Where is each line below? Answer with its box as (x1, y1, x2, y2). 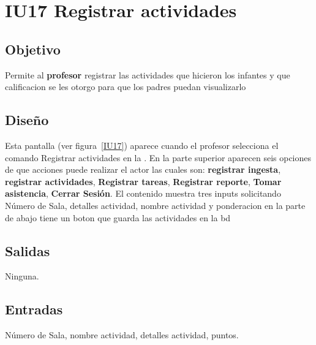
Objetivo (5, 39, 61, 58)
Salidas (5, 241, 50, 260)
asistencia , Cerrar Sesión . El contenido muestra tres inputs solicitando (5, 187, 281, 200)
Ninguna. (5, 270, 39, 282)
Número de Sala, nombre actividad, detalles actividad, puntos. (5, 328, 239, 341)
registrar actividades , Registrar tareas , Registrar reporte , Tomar (5, 175, 282, 188)
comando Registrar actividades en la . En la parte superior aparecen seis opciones (5, 151, 312, 164)
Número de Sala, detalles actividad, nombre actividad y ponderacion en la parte (5, 199, 306, 211)
